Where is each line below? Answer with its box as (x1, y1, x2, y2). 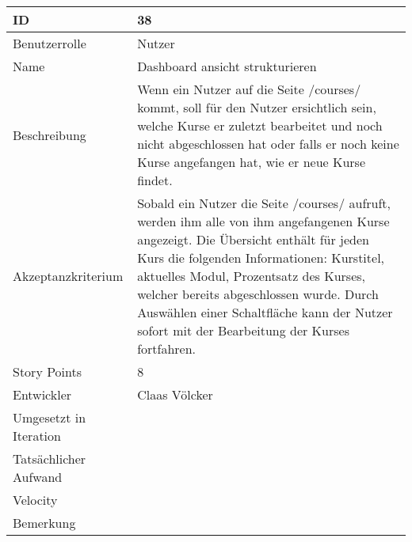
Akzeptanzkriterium (13, 267, 124, 285)
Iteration (13, 426, 61, 445)
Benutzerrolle (13, 34, 86, 52)
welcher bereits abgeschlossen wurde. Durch (137, 285, 379, 303)
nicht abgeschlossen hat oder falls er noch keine (137, 135, 399, 153)
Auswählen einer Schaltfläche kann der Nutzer (137, 303, 393, 321)
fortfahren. (137, 339, 196, 358)
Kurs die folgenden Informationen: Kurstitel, (137, 248, 385, 267)
